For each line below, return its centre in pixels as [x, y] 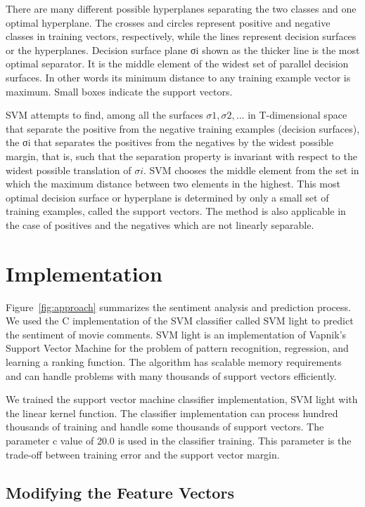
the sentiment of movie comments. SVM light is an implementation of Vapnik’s [176, 334]
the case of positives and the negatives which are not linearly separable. [160, 224]
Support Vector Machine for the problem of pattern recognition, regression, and [177, 348]
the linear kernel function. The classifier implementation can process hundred [172, 413]
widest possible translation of [69, 170]
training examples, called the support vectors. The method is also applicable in [176, 211]
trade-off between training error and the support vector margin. [143, 454]
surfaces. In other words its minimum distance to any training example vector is [178, 77]
